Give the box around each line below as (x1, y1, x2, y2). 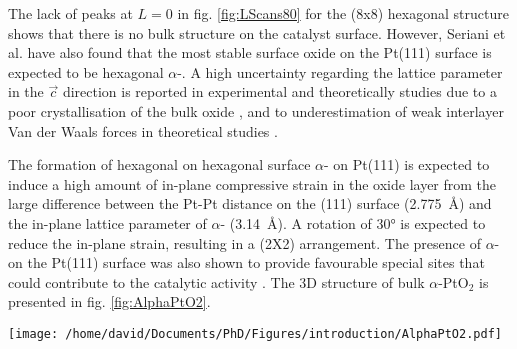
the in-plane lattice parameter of (8, 212, 207, 233)
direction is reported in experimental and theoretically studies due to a (62, 81, 497, 102)
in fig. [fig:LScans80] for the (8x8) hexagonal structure (177, 3, 509, 23)
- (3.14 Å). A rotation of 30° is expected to (220, 212, 486, 233)
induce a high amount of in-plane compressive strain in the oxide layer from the (8, 173, 497, 194)
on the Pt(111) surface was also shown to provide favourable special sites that (8, 252, 485, 273)
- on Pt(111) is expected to (323, 154, 490, 175)
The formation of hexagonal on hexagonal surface (8, 154, 311, 175)
